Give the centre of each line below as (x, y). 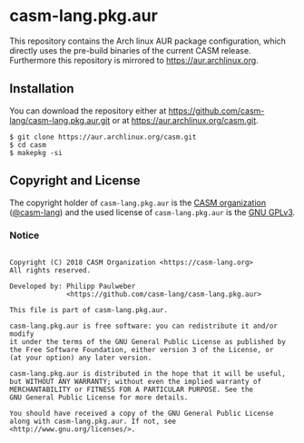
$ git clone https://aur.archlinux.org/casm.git (103, 137)
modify (22, 334)
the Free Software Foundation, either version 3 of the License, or (142, 349)
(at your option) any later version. (81, 358)
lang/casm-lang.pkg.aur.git (60, 120)
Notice (25, 235)
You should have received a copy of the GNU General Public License (142, 413)
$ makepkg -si (36, 153)
